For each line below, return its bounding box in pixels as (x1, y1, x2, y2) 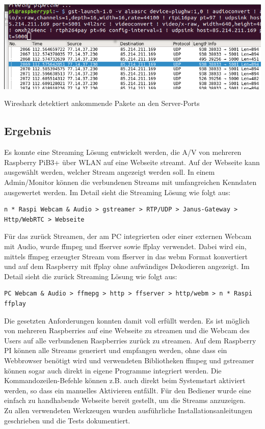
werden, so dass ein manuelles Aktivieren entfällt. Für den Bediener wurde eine (4, 385, 251, 395)
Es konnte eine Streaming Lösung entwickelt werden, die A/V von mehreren (4, 147, 242, 157)
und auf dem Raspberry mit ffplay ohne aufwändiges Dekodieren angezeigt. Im (4, 261, 250, 272)
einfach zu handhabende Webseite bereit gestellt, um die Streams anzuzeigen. (4, 395, 246, 406)
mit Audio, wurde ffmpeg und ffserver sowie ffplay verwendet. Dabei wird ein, (4, 241, 247, 251)
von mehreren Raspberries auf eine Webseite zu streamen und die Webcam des (4, 325, 250, 336)
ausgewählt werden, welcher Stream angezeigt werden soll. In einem (4, 167, 215, 177)
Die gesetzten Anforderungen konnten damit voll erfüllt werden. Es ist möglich (4, 315, 250, 326)
